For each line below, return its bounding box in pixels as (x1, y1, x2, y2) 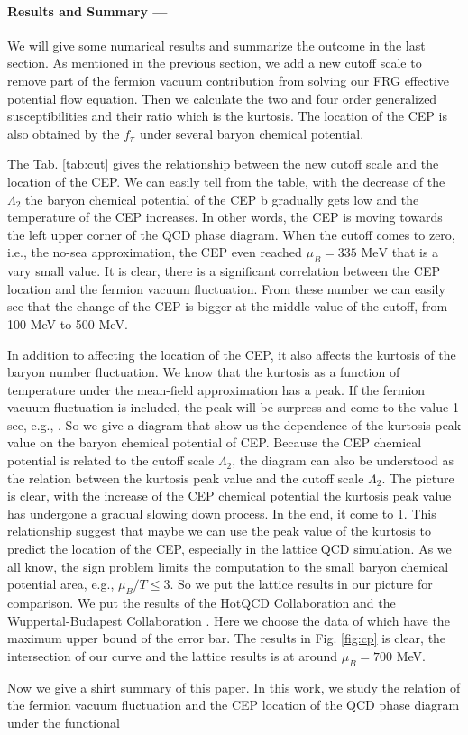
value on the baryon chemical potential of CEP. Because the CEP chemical (7, 433, 422, 452)
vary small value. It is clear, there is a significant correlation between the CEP (7, 262, 440, 280)
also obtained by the (7, 124, 120, 142)
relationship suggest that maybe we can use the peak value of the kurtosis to (7, 521, 431, 540)
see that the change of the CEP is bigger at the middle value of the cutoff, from (7, 297, 448, 316)
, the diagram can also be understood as (232, 451, 454, 470)
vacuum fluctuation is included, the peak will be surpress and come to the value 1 (7, 398, 459, 417)
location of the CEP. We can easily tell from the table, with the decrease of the (7, 171, 445, 190)
